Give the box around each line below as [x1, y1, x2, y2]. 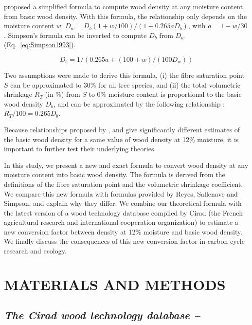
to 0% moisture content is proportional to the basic [89, 89, 242, 99]
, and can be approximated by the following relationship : [53, 98, 225, 108]
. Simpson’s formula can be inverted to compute [4, 30, 147, 40]
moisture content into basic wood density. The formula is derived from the [4, 169, 225, 180]
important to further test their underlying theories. [4, 144, 156, 154]
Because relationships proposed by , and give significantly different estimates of [4, 124, 240, 134]
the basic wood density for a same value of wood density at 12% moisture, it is [4, 134, 239, 144]
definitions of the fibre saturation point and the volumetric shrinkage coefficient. [4, 179, 243, 189]
